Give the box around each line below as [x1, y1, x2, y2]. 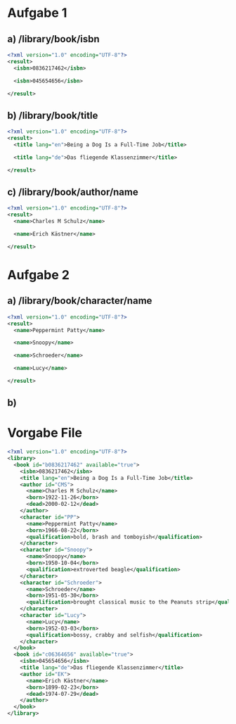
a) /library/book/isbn [7, 33, 100, 45]
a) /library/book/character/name [7, 295, 152, 307]
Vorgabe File [7, 425, 83, 441]
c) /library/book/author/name [7, 186, 138, 198]
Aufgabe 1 [7, 5, 67, 21]
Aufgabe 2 [7, 267, 70, 283]
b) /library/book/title [7, 109, 98, 121]
